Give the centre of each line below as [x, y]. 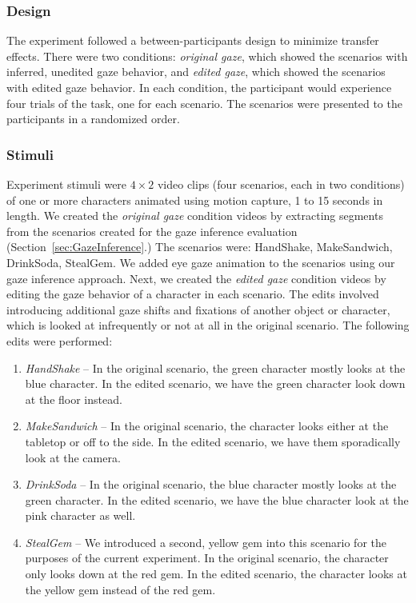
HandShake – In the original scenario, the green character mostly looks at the [215, 367]
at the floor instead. [74, 399]
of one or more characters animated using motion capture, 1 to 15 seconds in [195, 200]
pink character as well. [80, 515]
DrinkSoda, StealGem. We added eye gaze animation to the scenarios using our [201, 262]
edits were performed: [60, 340]
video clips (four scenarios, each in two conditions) [281, 184]
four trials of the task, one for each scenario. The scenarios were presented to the [204, 103]
